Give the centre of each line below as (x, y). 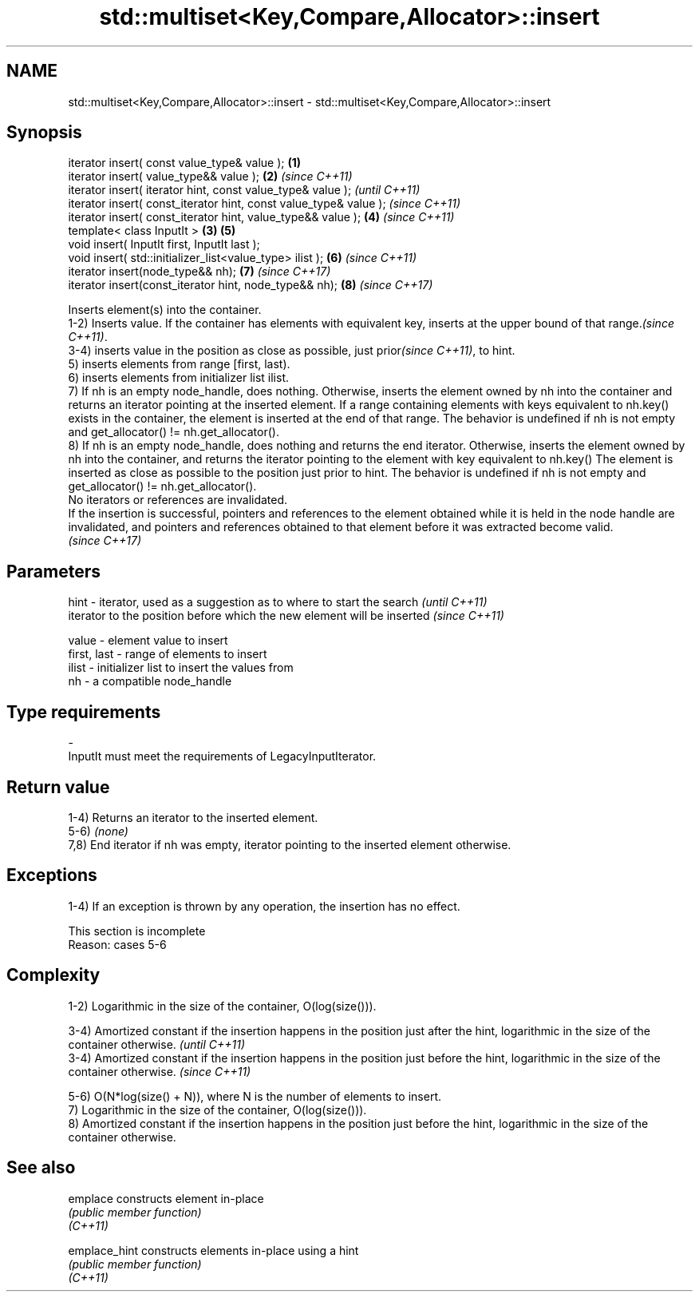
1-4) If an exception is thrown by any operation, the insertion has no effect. (264, 906)
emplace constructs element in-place (166, 1198)
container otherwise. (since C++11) (160, 1071)
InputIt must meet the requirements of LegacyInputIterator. (222, 756)
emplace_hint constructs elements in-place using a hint (213, 1250)
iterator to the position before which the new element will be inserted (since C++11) (286, 616)
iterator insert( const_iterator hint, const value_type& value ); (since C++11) (265, 204)
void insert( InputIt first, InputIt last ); (164, 244)
